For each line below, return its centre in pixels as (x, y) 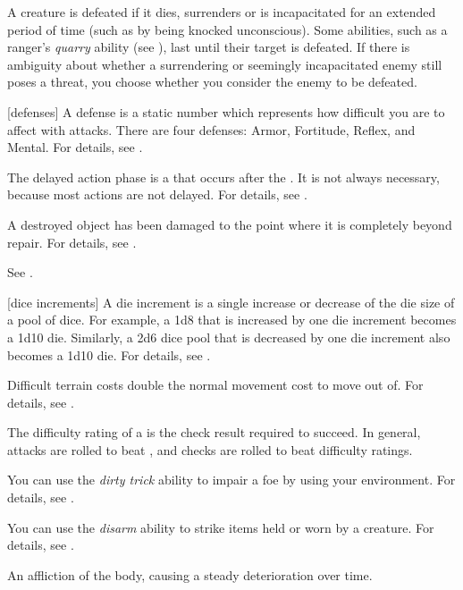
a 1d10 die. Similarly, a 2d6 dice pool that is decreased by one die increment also (229, 337)
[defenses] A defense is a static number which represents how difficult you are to (226, 111)
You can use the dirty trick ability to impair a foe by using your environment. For (231, 480)
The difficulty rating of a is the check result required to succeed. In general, (214, 432)
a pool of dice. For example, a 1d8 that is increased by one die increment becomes (232, 320)
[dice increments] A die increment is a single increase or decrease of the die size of (231, 302)
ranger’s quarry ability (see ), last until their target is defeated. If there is (209, 47)
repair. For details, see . (72, 242)
